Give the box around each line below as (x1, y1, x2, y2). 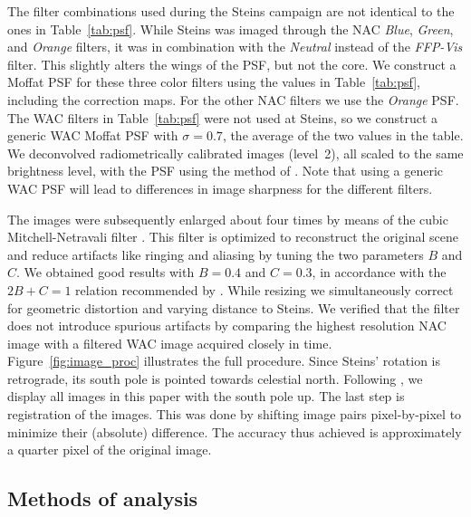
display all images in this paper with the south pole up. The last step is (7, 387, 405, 406)
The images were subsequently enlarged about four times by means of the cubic (7, 209, 448, 228)
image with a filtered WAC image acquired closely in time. (7, 333, 332, 352)
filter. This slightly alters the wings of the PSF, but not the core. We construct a (7, 54, 457, 73)
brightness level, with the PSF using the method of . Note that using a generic (7, 161, 444, 180)
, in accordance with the (312, 263, 447, 282)
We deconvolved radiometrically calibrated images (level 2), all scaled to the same (7, 143, 464, 162)
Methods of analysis (7, 484, 198, 512)
